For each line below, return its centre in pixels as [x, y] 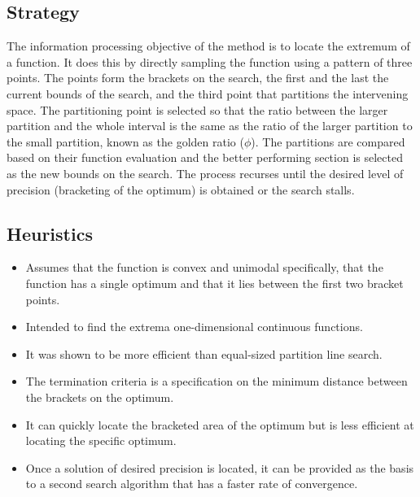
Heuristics [50, 233]
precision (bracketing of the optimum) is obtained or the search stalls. [181, 189]
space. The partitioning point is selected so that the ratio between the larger [197, 109]
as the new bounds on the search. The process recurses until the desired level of [205, 173]
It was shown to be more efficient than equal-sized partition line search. [204, 353]
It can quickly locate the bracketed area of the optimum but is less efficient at [220, 424]
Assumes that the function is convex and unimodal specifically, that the [204, 267]
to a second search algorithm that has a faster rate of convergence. [192, 484]
